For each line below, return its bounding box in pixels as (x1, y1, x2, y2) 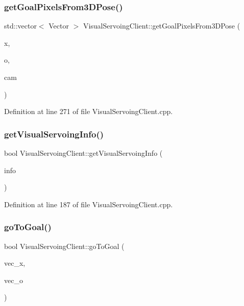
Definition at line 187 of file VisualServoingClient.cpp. (4, 199, 173, 209)
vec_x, (4, 258, 26, 268)
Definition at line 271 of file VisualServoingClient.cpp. (4, 106, 173, 117)
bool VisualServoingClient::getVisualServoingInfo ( (4, 148, 163, 158)
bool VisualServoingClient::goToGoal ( (4, 240, 125, 251)
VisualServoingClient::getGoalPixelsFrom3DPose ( (83, 20, 240, 31)
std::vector (4, 20, 37, 31)
